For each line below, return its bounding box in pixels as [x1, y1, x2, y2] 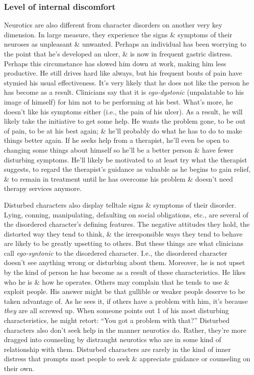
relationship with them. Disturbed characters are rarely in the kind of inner [4, 344, 231, 354]
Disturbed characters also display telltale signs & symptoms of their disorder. [4, 199, 236, 210]
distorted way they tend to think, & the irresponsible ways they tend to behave [4, 228, 243, 239]
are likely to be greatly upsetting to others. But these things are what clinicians [4, 238, 244, 248]
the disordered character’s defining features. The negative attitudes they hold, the [4, 219, 250, 229]
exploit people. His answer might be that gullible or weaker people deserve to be [4, 286, 245, 296]
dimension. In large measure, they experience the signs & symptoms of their [4, 29, 232, 39]
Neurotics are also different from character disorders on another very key [4, 20, 223, 30]
